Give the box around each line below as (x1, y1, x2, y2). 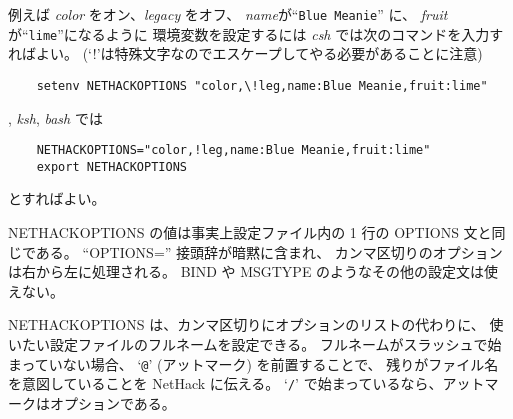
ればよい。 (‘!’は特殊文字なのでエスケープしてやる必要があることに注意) (8, 43, 483, 64)
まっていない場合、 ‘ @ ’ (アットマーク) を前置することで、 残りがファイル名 (8, 353, 499, 374)
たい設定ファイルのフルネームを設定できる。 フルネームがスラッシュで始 (21, 334, 502, 355)
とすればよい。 (8, 188, 106, 209)
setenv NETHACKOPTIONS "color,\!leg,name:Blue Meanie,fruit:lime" (36, 78, 488, 93)
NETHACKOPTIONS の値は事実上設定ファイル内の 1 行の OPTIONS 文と (8, 222, 492, 243)
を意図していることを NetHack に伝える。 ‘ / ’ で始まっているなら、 (8, 373, 443, 394)
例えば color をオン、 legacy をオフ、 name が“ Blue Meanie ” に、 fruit (8, 4, 448, 24)
